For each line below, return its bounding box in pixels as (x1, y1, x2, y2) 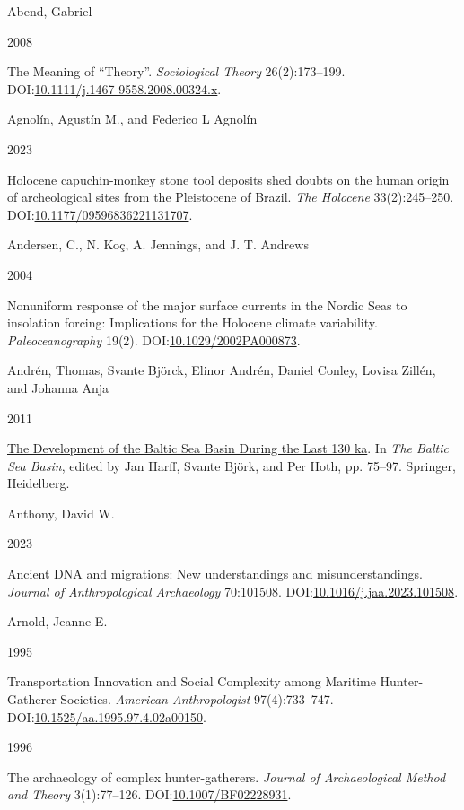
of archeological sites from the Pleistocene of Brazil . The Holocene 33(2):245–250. (7, 187, 454, 206)
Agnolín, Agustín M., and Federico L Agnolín (7, 109, 258, 128)
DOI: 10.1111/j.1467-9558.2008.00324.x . (7, 79, 222, 98)
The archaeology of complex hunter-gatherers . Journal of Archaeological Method (7, 767, 446, 786)
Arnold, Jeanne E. (7, 612, 108, 631)
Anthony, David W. (7, 503, 115, 522)
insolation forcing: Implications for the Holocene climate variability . (7, 313, 378, 332)
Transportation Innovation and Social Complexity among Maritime (7, 672, 376, 691)
